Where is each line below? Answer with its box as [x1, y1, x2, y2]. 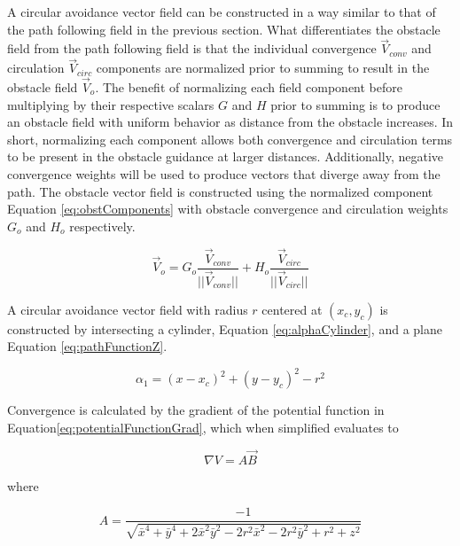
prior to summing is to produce [270, 95, 441, 113]
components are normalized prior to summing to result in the [96, 58, 430, 77]
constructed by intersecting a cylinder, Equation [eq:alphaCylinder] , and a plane [7, 319, 442, 338]
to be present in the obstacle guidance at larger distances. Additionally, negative [7, 147, 443, 166]
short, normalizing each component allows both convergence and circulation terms [7, 129, 453, 148]
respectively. [69, 216, 136, 235]
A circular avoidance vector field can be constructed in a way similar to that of [7, 3, 436, 20]
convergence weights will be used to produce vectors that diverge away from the [7, 165, 441, 183]
